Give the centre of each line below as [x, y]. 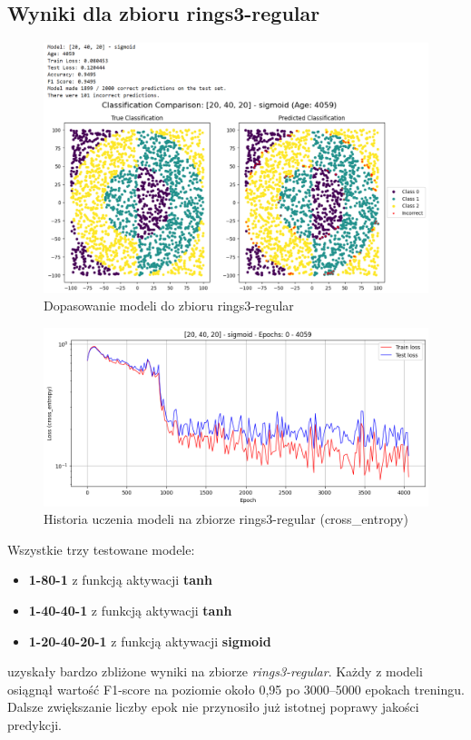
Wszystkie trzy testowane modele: [101, 549]
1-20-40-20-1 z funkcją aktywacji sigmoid [150, 641]
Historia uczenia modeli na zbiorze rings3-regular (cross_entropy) [226, 519]
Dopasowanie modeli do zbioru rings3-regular [169, 306]
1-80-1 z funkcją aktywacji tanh [120, 580]
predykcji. [34, 724]
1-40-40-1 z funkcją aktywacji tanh [130, 611]
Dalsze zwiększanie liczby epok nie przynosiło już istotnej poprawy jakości [213, 707]
